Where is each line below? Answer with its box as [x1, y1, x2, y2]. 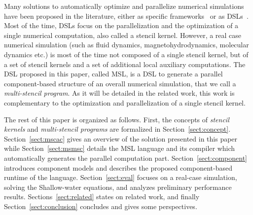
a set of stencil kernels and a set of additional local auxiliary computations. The [4, 59, 246, 69]
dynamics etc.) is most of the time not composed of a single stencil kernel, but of [4, 49, 249, 59]
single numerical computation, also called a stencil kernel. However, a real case [4, 30, 242, 40]
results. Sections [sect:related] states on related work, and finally [4, 191, 200, 202]
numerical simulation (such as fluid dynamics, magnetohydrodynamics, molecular [4, 39, 249, 50]
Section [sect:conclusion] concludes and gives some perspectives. [4, 201, 197, 211]
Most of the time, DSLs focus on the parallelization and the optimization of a [4, 20, 239, 31]
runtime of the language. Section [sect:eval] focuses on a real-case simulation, [4, 172, 237, 182]
